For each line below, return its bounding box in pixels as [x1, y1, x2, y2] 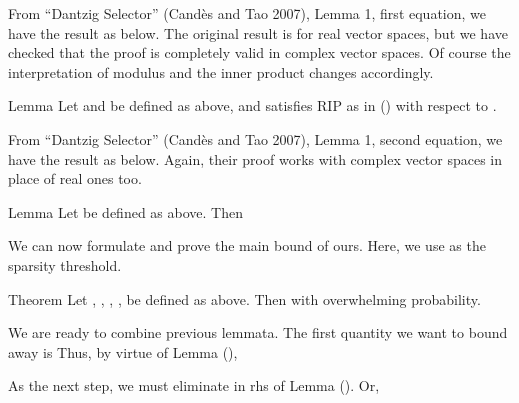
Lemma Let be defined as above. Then [8, 201, 243, 222]
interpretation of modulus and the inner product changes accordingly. [8, 61, 434, 82]
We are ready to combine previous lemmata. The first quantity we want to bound [8, 322, 508, 343]
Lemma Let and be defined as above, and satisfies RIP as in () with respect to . [8, 95, 497, 116]
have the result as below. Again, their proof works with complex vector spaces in [8, 148, 503, 169]
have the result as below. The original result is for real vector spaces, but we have [8, 22, 508, 43]
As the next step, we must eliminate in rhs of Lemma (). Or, [8, 375, 380, 396]
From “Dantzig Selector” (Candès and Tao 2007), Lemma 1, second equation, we [8, 128, 503, 149]
